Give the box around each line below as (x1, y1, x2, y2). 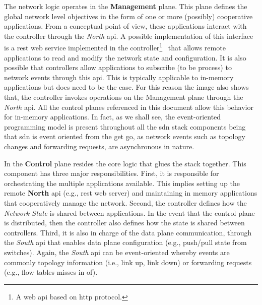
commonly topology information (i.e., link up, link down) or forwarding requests (4, 257, 252, 267)
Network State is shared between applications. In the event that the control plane (4, 207, 255, 218)
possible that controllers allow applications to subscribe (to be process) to (4, 62, 232, 73)
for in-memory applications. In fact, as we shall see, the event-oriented (4, 111, 221, 122)
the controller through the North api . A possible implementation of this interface (4, 30, 253, 41)
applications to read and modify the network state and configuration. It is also (4, 52, 246, 63)
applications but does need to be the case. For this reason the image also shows (4, 82, 249, 92)
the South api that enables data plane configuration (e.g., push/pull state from (4, 237, 247, 248)
